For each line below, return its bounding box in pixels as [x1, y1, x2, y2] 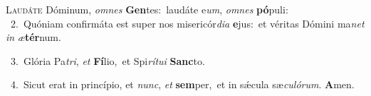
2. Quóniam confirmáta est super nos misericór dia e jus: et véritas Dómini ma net [10, 16, 365, 30]
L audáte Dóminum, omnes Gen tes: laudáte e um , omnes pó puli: [6, 2, 288, 16]
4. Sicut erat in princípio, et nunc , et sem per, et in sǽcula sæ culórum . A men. [10, 77, 355, 92]
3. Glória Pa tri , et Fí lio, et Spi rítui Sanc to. [10, 53, 205, 68]
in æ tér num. [6, 30, 61, 44]
